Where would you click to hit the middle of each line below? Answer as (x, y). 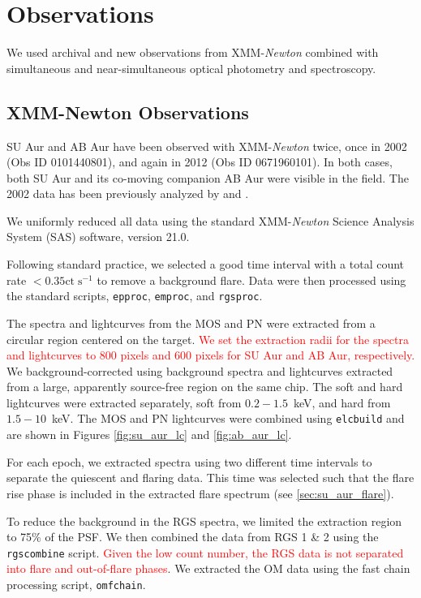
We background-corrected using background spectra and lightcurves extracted (200, 370)
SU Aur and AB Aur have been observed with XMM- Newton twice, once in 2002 (207, 146)
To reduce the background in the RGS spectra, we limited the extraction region (204, 521)
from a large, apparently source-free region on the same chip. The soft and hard (205, 387)
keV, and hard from (342, 402)
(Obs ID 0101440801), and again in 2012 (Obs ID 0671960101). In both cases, (200, 162)
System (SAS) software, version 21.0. (98, 237)
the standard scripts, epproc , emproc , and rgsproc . (135, 296)
